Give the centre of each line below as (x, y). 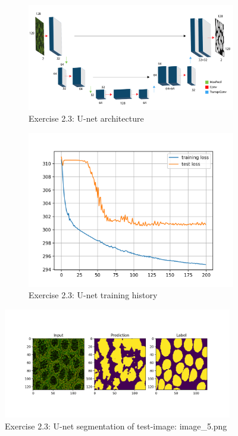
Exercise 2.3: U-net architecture (86, 118)
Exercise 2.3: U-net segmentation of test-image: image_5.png (116, 426)
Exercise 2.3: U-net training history (93, 295)
